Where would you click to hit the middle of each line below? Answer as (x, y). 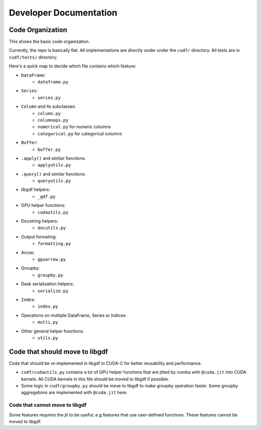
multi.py (48, 322)
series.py (49, 98)
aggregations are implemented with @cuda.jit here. (74, 393)
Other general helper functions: (53, 331)
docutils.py (52, 228)
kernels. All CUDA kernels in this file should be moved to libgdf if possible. (95, 379)
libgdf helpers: (36, 190)
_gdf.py (47, 196)
